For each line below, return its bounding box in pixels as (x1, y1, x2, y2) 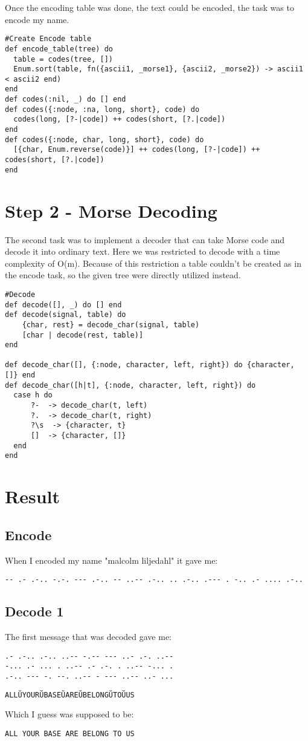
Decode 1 (5, 602, 64, 621)
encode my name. (5, 13, 69, 25)
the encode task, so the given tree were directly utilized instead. (5, 269, 241, 281)
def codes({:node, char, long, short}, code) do (5, 135, 204, 144)
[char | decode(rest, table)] (22, 330, 144, 339)
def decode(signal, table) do (5, 310, 126, 319)
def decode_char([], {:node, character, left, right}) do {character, (5, 361, 295, 370)
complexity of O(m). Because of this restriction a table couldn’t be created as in (5, 256, 301, 269)
